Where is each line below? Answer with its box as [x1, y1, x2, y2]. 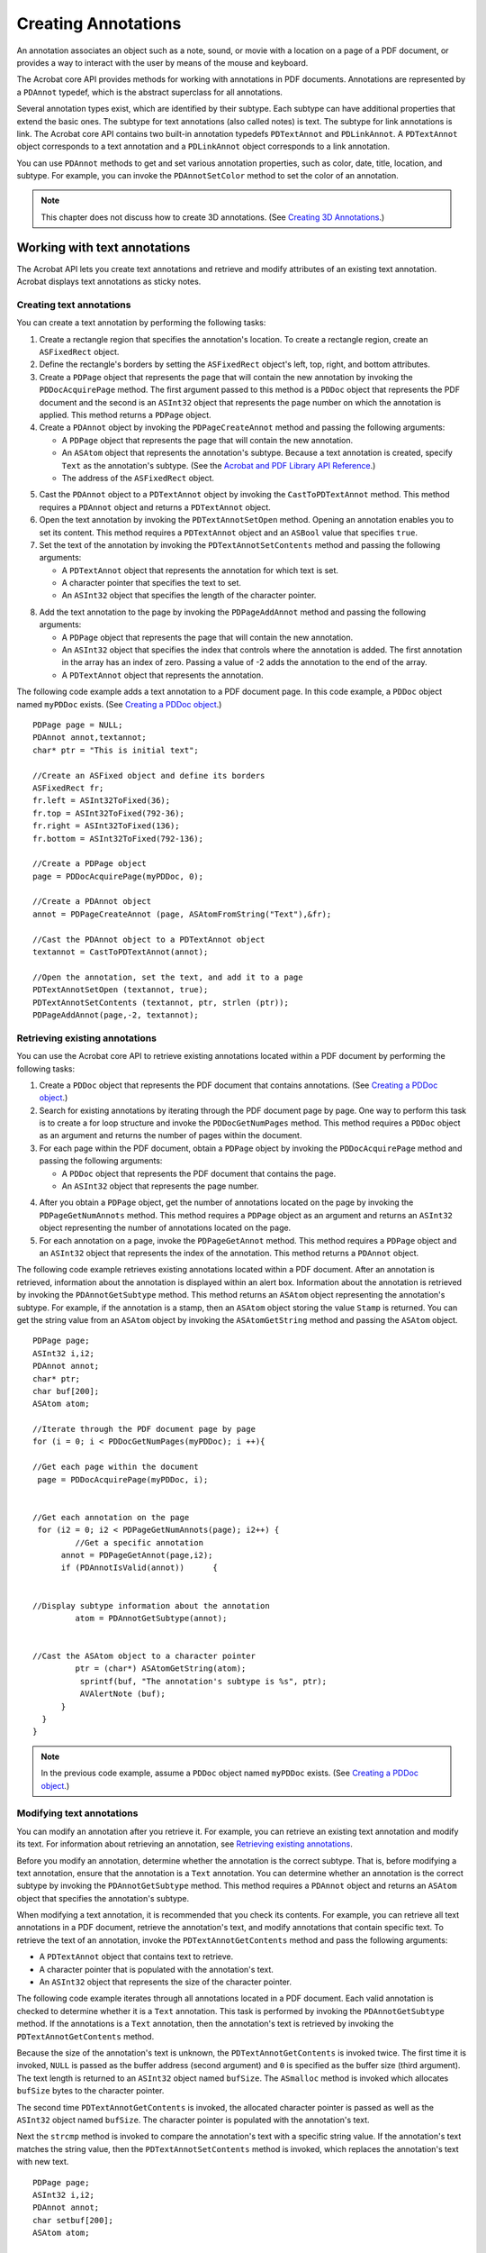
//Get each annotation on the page [32, 1512, 190, 1522]
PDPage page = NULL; [32, 720, 123, 730]
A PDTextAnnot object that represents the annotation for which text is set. [61, 564, 339, 576]
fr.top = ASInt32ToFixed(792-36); [32, 807, 184, 818]
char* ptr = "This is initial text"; [32, 744, 200, 755]
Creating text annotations [16, 298, 131, 311]
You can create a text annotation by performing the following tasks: [16, 317, 266, 328]
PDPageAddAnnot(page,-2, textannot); [32, 1009, 200, 1020]
